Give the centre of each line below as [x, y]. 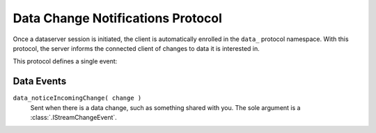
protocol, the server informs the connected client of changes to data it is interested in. [136, 48]
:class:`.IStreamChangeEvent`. [74, 118]
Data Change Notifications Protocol [118, 18]
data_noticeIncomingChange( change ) [77, 98]
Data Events [40, 81]
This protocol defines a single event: [65, 61]
